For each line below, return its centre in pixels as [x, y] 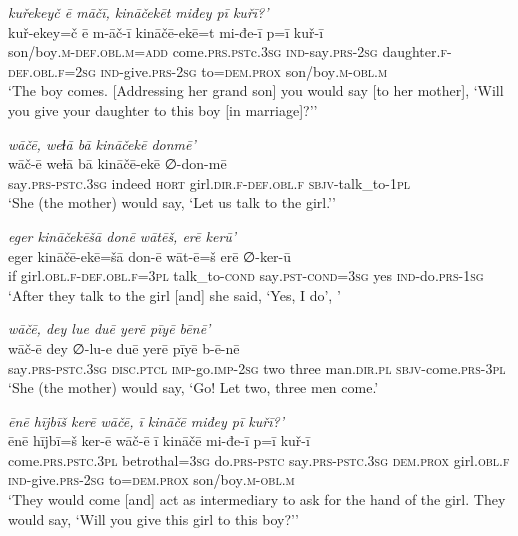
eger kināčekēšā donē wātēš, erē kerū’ [122, 235]
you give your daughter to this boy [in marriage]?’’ [163, 109]
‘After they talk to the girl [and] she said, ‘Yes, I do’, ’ [174, 294]
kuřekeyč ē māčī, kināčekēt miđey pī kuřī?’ [138, 12]
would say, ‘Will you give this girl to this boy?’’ [153, 518]
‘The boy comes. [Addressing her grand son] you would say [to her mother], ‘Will [256, 90]
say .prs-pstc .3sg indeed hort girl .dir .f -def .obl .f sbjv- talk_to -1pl [209, 182]
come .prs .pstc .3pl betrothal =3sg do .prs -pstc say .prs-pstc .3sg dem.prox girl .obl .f [259, 459]
